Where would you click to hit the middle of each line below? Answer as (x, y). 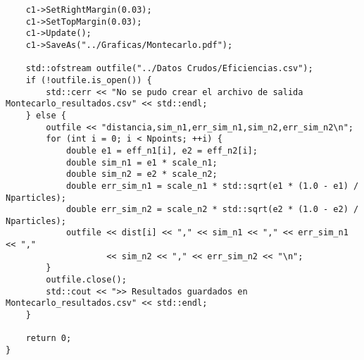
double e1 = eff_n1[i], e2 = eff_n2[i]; (162, 150)
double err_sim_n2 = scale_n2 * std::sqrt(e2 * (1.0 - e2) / (212, 210)
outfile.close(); (86, 280)
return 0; (49, 339)
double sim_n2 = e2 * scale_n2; (142, 174)
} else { (46, 115)
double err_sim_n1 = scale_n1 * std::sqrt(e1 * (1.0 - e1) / (212, 186)
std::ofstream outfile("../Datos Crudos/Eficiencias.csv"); (169, 69)
